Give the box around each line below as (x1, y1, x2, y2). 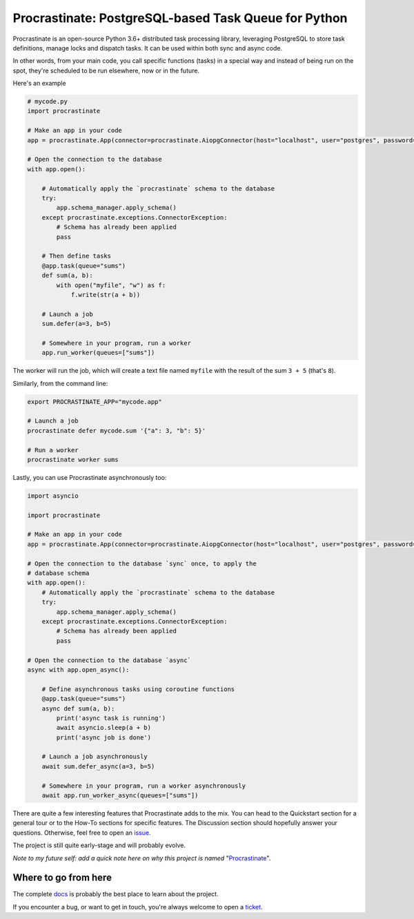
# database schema (27, 570, 90, 577)
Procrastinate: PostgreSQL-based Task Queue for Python (12, 10, 348, 26)
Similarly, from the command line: (12, 379, 108, 387)
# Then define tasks (41, 252, 112, 260)
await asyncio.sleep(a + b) (56, 724, 152, 732)
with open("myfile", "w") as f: (56, 281, 166, 289)
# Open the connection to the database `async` (27, 656, 191, 664)
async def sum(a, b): (41, 704, 115, 713)
